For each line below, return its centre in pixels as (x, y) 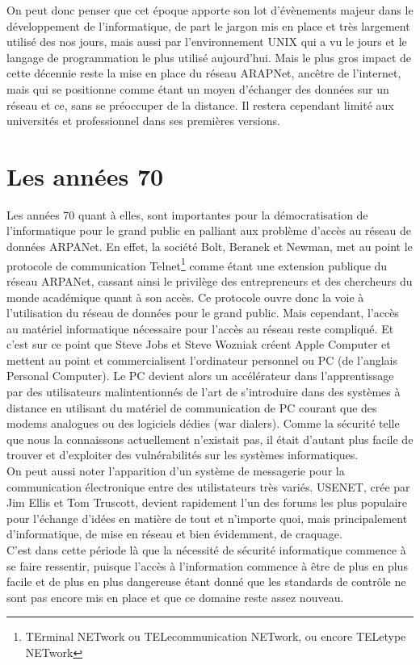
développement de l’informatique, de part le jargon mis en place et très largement (208, 25)
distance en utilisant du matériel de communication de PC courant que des (192, 407)
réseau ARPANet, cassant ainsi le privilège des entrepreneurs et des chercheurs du (210, 280)
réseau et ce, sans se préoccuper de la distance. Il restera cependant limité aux (200, 105)
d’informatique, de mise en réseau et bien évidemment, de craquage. (174, 534)
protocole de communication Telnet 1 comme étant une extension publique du (197, 264)
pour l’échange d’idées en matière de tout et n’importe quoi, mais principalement (207, 518)
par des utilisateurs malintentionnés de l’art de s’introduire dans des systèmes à (204, 392)
